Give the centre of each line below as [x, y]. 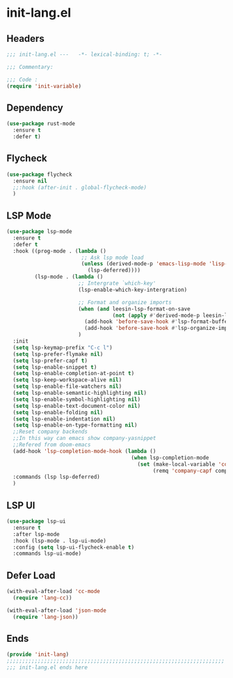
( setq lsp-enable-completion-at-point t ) [74, 374]
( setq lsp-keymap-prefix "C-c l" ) [63, 347]
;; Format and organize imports [125, 302]
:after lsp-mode [36, 534]
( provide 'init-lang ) [38, 655]
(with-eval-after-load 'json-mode [57, 610]
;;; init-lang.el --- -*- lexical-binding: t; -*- [85, 54]
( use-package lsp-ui [37, 521]
